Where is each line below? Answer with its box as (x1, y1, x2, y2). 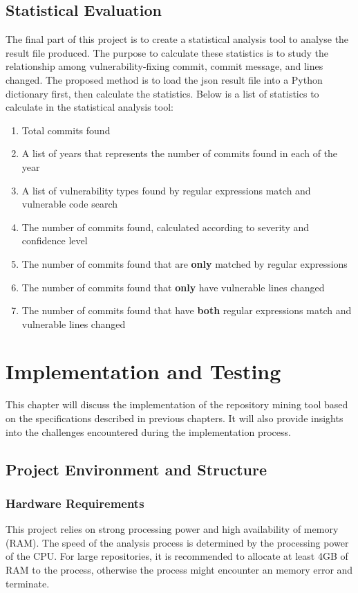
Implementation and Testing (6, 357, 281, 385)
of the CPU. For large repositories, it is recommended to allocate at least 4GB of (6, 549, 348, 563)
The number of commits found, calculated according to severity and (21, 219, 310, 234)
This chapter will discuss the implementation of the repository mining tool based (6, 397, 348, 412)
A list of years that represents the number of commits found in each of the (21, 146, 338, 161)
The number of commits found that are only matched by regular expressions (21, 256, 348, 271)
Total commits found (21, 122, 111, 137)
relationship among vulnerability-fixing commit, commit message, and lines (6, 59, 323, 73)
